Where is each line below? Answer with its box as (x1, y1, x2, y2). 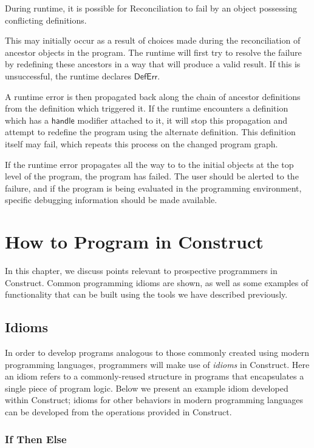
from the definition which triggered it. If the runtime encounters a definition (5, 102, 288, 115)
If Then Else (5, 431, 67, 446)
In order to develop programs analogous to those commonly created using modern (5, 346, 310, 359)
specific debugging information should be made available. (5, 193, 217, 206)
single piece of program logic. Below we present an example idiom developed (5, 381, 288, 394)
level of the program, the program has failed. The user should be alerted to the (5, 170, 299, 182)
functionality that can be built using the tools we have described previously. (5, 288, 288, 301)
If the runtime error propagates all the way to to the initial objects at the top (5, 158, 294, 170)
